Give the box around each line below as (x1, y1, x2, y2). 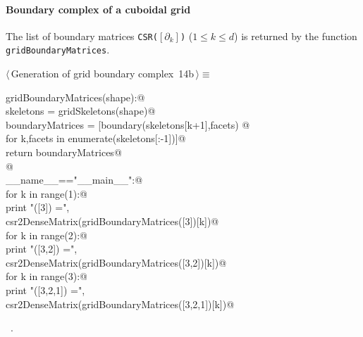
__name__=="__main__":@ (6, 172, 143, 187)
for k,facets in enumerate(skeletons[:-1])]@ (6, 131, 186, 146)
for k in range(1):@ (6, 186, 87, 201)
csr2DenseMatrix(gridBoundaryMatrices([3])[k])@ (6, 214, 219, 229)
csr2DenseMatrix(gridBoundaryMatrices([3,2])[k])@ (6, 255, 227, 269)
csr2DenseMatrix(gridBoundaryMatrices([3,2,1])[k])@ (6, 296, 235, 311)
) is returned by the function (234, 28, 357, 43)
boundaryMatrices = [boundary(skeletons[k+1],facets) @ (6, 117, 250, 132)
